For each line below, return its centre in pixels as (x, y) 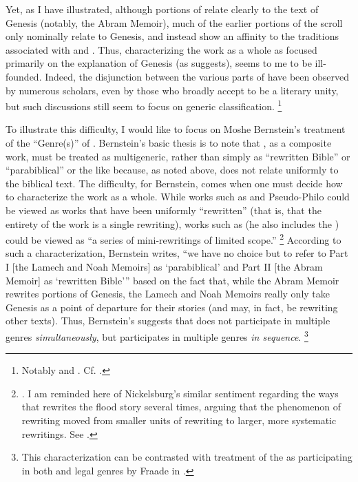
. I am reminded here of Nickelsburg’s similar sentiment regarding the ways (180, 393)
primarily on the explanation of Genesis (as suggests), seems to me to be (159, 63)
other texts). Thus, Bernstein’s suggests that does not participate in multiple (168, 321)
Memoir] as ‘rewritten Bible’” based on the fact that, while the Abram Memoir (172, 280)
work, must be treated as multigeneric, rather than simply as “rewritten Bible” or (178, 156)
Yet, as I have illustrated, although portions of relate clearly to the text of (162, 9)
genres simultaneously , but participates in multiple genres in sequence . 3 (157, 335)
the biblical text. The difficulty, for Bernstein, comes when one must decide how (174, 183)
